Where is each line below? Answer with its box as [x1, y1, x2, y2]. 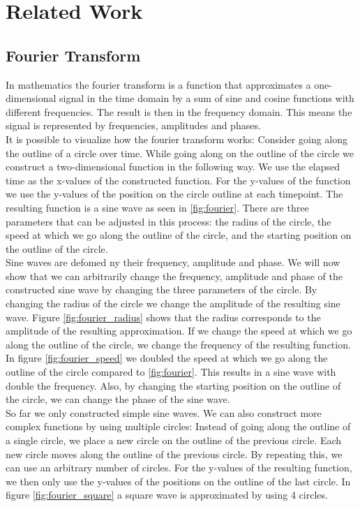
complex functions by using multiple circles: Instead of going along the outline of [6, 419, 351, 434]
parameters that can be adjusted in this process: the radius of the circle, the [6, 214, 331, 228]
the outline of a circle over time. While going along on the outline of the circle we [6, 145, 354, 160]
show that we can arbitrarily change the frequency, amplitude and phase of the [6, 268, 343, 283]
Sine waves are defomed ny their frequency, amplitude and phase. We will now [6, 255, 340, 270]
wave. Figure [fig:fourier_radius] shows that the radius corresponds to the [6, 309, 321, 324]
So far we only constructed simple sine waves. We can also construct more [6, 405, 322, 420]
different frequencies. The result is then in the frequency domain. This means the [6, 104, 352, 119]
